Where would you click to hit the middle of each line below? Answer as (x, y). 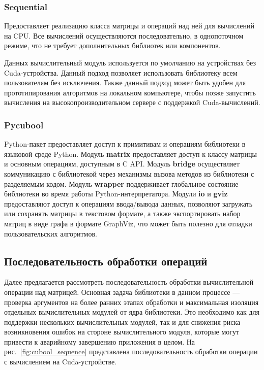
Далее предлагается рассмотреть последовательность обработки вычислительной (129, 282)
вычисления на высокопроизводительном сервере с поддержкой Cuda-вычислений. (132, 102)
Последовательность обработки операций (106, 261)
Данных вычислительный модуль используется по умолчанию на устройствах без (130, 62)
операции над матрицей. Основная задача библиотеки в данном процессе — (122, 292)
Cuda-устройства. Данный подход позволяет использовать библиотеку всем (121, 72)
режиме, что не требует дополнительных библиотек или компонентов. (112, 45)
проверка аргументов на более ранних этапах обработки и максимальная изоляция (131, 302)
